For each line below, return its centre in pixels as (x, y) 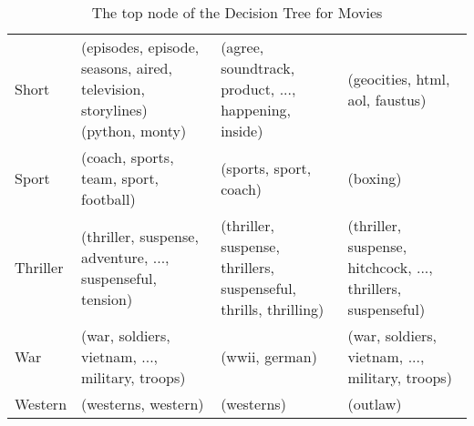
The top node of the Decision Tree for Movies (237, 12)
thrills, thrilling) (273, 309)
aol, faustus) (387, 99)
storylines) (114, 110)
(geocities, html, (399, 78)
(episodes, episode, (140, 47)
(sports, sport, (266, 167)
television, (113, 89)
